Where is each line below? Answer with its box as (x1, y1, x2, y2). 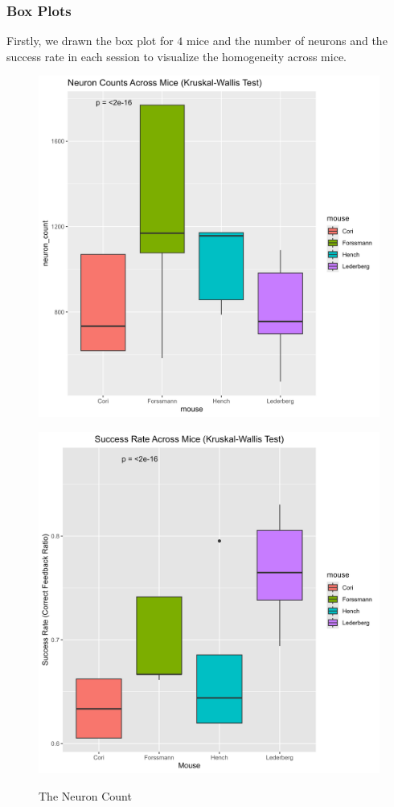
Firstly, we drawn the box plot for (6, 32, 174, 49)
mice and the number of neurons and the (187, 32, 388, 49)
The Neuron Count (39, 787, 132, 804)
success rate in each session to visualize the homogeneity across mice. (6, 47, 347, 64)
